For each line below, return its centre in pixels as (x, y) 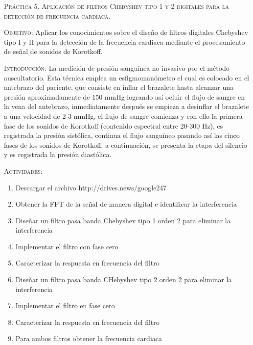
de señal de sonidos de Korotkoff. (53, 51)
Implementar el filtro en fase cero (65, 305)
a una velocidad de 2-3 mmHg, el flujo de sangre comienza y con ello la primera (123, 116)
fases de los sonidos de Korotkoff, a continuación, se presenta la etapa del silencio (126, 145)
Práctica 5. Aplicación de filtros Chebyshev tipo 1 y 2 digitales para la (116, 6)
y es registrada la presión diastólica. (58, 154)
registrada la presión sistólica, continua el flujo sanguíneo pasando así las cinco (122, 135)
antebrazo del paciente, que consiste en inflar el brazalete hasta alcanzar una (119, 87)
